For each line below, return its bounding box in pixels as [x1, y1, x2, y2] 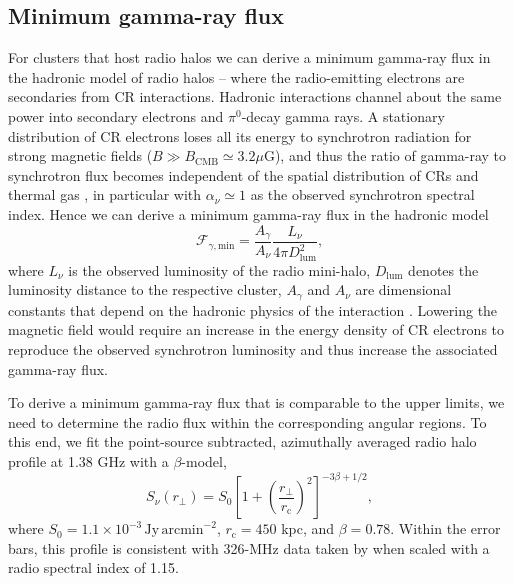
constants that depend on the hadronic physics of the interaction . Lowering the [8, 299, 498, 320]
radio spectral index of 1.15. [8, 557, 179, 578]
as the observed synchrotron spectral [250, 184, 475, 205]
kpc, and [281, 518, 335, 539]
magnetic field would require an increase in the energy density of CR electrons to [8, 319, 505, 340]
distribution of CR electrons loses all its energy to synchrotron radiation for [8, 125, 472, 146]
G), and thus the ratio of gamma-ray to [263, 145, 507, 166]
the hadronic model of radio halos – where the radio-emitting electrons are [8, 66, 465, 87]
